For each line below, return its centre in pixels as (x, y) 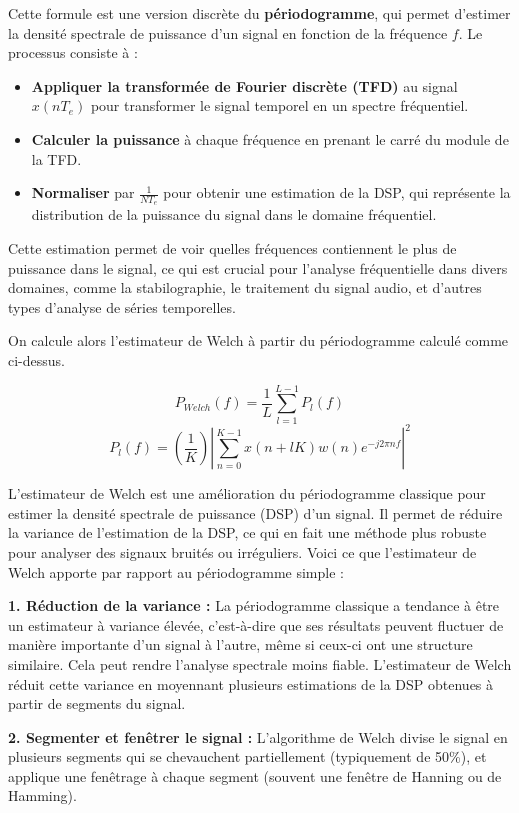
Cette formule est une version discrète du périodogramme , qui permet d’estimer (259, 13)
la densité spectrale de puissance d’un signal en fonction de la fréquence (228, 32)
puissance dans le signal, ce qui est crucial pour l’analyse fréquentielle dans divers (258, 267)
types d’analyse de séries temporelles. (122, 306)
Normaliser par (83, 192)
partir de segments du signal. (97, 703)
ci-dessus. (36, 359)
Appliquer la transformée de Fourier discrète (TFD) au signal (244, 85)
